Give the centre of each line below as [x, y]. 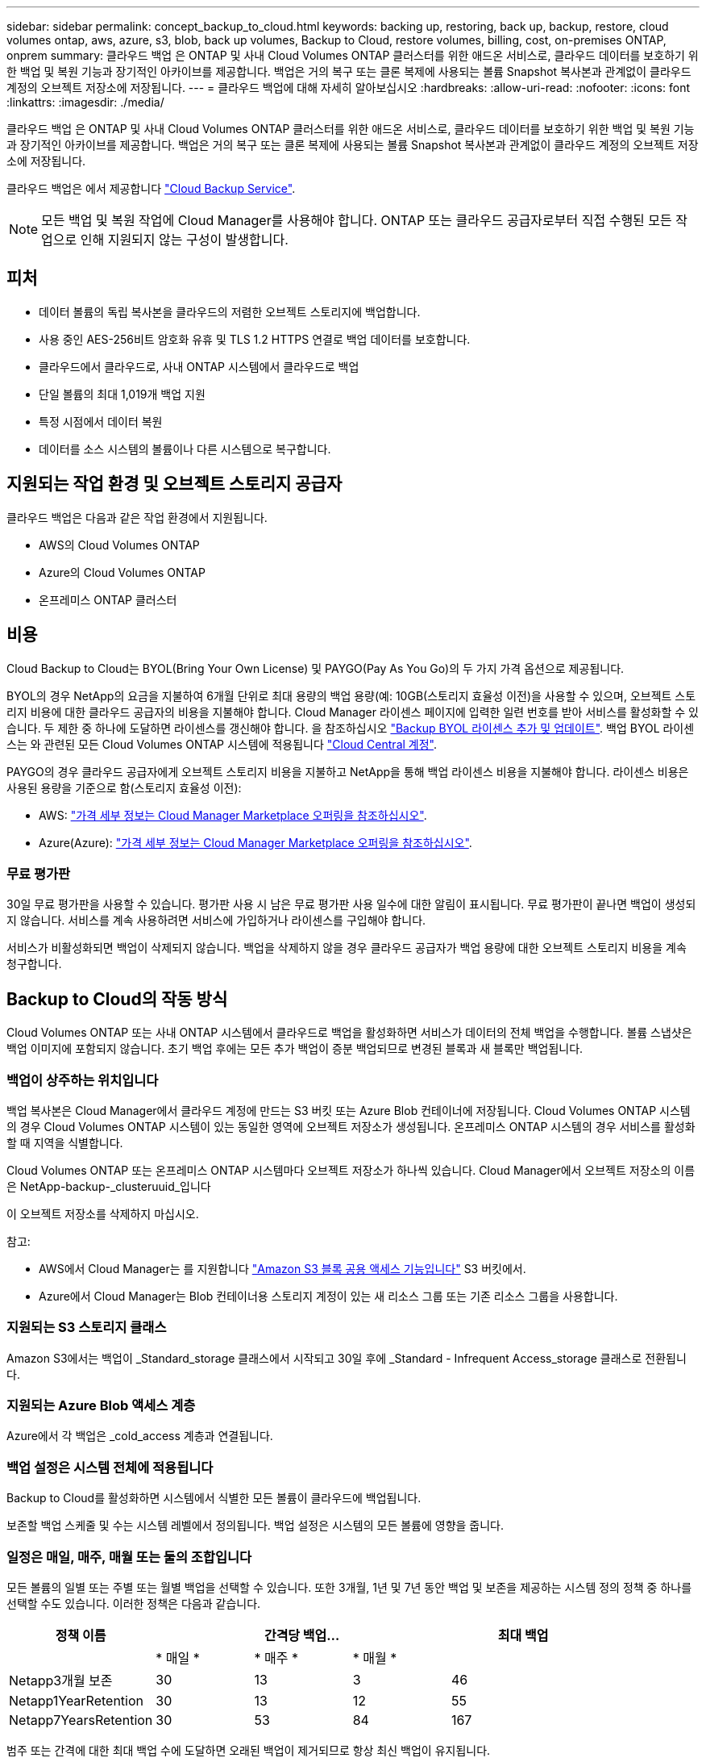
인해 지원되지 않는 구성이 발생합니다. [184, 240]
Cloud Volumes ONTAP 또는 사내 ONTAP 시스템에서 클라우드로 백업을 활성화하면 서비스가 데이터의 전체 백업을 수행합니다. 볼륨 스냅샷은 [349, 1033]
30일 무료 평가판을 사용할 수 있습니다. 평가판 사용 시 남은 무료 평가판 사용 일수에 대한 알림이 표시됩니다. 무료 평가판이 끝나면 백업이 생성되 [351, 904]
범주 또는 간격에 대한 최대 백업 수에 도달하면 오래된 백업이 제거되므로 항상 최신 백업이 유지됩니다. [249, 1750]
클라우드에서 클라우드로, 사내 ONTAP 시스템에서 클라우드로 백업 [199, 366]
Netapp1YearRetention [77, 1700]
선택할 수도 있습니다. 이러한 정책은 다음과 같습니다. [134, 1603]
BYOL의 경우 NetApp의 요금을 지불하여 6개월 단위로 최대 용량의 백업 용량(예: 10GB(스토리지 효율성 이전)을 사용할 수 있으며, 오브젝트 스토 [351, 695]
